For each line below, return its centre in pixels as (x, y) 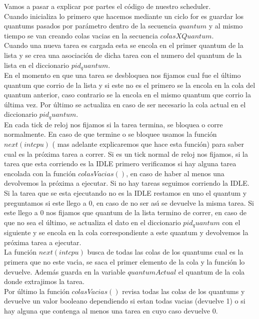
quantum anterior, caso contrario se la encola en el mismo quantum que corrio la (127, 95)
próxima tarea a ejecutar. (43, 242)
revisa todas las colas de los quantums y (183, 291)
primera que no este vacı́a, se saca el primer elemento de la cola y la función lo (124, 262)
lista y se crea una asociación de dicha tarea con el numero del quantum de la (123, 55)
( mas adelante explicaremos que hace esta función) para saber (148, 144)
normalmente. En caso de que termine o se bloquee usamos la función (110, 134)
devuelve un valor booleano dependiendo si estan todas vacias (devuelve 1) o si (125, 301)
